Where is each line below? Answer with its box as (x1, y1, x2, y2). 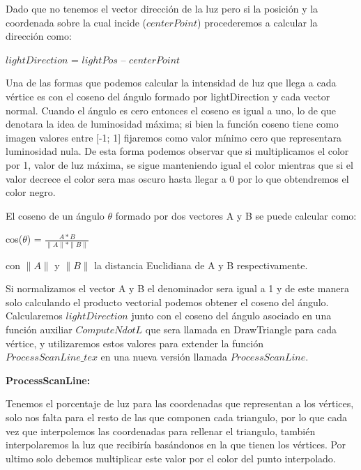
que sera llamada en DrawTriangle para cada (145, 322, 337, 336)
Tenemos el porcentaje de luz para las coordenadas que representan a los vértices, (6, 396, 354, 411)
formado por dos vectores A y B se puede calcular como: (115, 208, 357, 222)
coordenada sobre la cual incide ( (6, 15, 146, 29)
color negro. (6, 185, 56, 199)
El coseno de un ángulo (6, 208, 105, 222)
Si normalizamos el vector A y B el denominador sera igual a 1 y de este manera (6, 281, 349, 296)
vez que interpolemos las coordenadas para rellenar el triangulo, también (6, 423, 316, 438)
